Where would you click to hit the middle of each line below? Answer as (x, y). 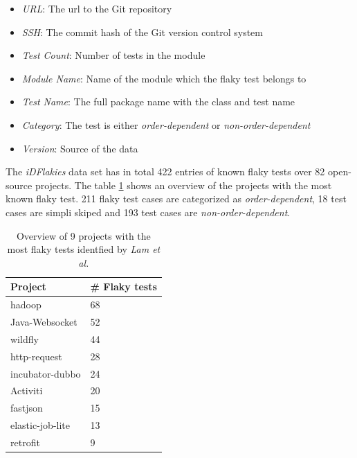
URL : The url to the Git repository (97, 8)
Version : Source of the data (80, 148)
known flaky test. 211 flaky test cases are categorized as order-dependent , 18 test (176, 199)
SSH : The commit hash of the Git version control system (142, 32)
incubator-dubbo (46, 373)
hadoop (26, 305)
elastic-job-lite (40, 425)
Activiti (27, 390)
